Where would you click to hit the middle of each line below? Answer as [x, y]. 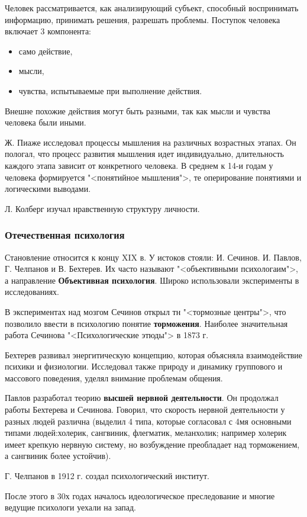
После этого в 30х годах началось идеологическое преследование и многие [140, 495]
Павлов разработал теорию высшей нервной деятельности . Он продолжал [142, 398]
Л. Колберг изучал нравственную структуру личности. [102, 208]
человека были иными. [46, 122]
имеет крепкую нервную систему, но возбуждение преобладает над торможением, [152, 444]
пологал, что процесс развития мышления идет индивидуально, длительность [144, 154]
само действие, [46, 51]
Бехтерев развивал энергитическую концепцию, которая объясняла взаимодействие [154, 354]
